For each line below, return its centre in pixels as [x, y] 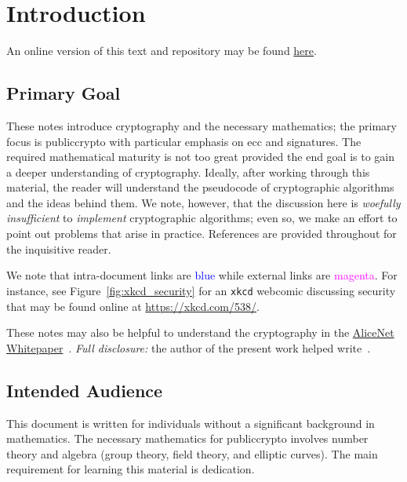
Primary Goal [64, 93]
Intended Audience [85, 390]
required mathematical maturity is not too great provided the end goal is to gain [201, 157]
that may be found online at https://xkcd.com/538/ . [133, 306]
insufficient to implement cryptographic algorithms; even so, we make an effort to [202, 218]
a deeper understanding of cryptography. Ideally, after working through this [188, 172]
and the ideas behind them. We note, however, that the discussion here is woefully [203, 202]
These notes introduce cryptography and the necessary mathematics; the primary [202, 125]
